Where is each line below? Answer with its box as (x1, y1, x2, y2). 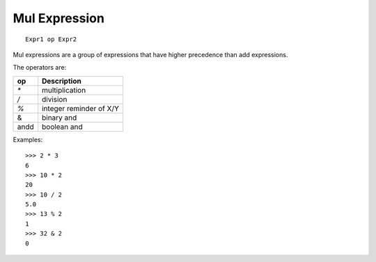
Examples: (13, 135, 43, 144)
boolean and (42, 122, 83, 132)
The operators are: (13, 63, 67, 72)
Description (42, 76, 81, 86)
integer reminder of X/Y (42, 103, 120, 113)
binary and (42, 112, 77, 122)
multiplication (42, 85, 86, 95)
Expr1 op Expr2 (25, 35, 77, 43)
